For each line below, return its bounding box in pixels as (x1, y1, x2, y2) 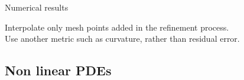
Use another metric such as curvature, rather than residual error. (5, 32, 240, 45)
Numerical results (5, 1, 69, 13)
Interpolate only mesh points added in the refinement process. (5, 21, 229, 33)
